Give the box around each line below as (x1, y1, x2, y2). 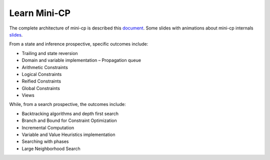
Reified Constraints (21, 78, 61, 84)
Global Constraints (21, 85, 60, 91)
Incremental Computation (21, 124, 74, 130)
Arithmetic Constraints (21, 64, 68, 70)
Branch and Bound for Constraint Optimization (21, 117, 117, 123)
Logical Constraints (21, 71, 62, 77)
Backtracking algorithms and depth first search (21, 110, 119, 116)
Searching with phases (21, 138, 69, 144)
